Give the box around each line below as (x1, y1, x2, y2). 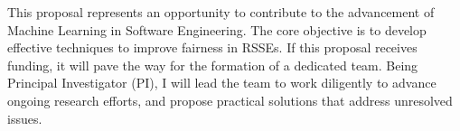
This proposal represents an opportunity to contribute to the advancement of (7, 3, 435, 21)
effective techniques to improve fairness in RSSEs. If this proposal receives (7, 38, 418, 57)
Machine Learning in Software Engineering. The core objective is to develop (7, 20, 427, 39)
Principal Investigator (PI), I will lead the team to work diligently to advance (7, 73, 437, 92)
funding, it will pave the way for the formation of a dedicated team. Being (7, 55, 418, 74)
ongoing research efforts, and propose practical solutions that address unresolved (7, 90, 453, 109)
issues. (7, 108, 42, 127)
